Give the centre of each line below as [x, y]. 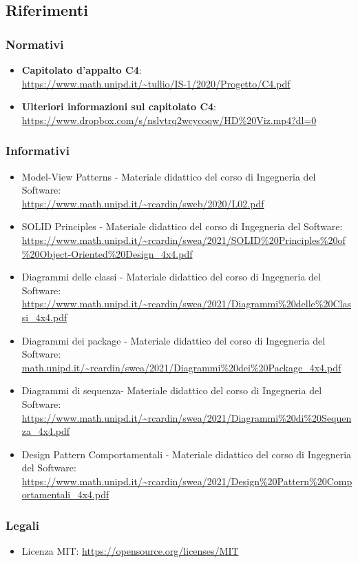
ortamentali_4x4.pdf [65, 494]
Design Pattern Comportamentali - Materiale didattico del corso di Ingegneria [187, 454]
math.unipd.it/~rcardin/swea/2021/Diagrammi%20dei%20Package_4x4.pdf [181, 367]
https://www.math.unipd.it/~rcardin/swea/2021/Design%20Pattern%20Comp [187, 481]
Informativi [38, 151]
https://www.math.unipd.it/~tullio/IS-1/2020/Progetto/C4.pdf [156, 83]
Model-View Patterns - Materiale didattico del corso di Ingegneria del [169, 176]
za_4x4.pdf [46, 431]
